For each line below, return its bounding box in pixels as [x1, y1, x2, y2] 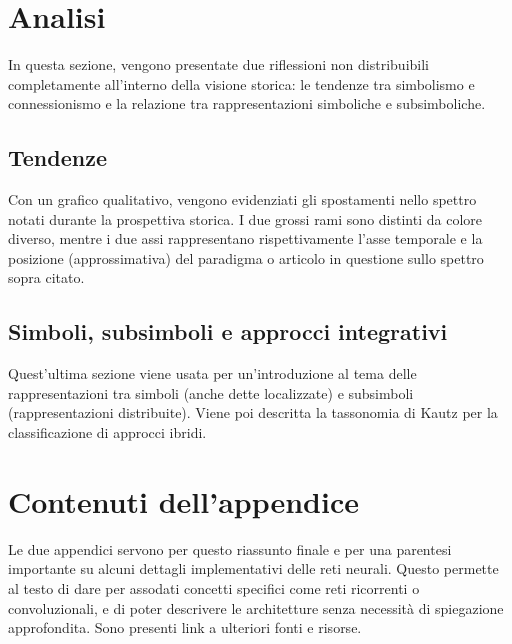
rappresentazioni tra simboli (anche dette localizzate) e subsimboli [8, 382, 414, 403]
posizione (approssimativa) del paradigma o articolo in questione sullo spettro [8, 247, 484, 268]
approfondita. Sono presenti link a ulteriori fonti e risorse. [8, 617, 362, 638]
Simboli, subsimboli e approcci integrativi [8, 316, 448, 347]
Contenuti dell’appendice [8, 480, 360, 521]
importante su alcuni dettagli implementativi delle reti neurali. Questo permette [8, 558, 499, 579]
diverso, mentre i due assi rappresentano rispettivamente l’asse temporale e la [8, 228, 483, 249]
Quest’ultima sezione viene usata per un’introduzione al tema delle [8, 363, 417, 384]
